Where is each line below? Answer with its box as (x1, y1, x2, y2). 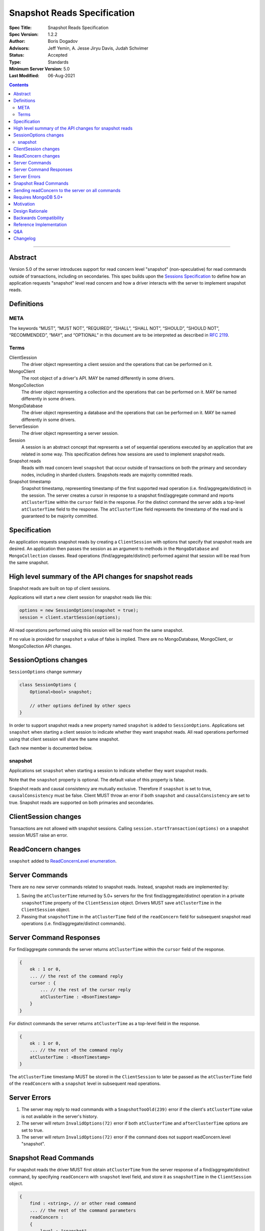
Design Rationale (13, 208, 48, 214)
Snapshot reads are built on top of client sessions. (9, 585, 110, 591)
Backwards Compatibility (13, 215, 64, 221)
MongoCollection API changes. (9, 643, 72, 649)
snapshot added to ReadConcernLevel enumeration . (9, 858, 117, 864)
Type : (9, 59, 22, 65)
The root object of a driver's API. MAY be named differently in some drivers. (21, 375, 175, 381)
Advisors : (9, 45, 29, 51)
